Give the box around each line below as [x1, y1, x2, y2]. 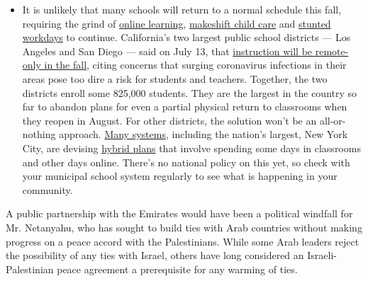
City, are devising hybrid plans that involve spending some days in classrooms [22, 140, 361, 155]
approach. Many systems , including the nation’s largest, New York [59, 127, 348, 142]
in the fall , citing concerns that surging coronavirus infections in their [44, 57, 347, 72]
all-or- [319, 113, 346, 127]
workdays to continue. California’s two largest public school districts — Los [22, 30, 351, 45]
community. [22, 182, 73, 197]
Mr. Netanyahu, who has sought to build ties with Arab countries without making [6, 219, 362, 234]
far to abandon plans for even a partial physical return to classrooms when [22, 99, 347, 114]
